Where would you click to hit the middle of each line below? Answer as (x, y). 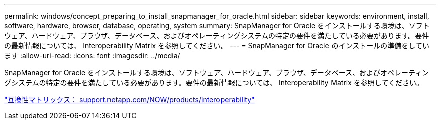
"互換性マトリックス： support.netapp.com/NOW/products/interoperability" (129, 100)
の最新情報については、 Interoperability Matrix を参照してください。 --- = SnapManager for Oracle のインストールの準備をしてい (217, 46)
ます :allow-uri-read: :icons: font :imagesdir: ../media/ (92, 56)
